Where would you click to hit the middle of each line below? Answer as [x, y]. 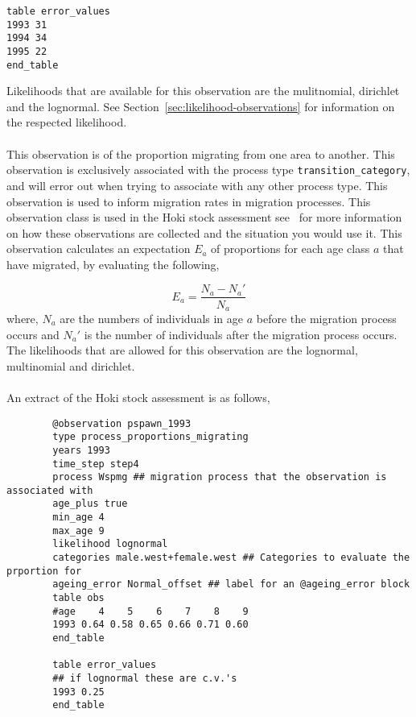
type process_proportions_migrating [150, 437]
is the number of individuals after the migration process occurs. [241, 334]
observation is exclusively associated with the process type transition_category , [208, 170]
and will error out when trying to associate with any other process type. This [197, 185]
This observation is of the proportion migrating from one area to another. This [201, 153]
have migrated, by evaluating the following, [113, 264]
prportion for [44, 571]
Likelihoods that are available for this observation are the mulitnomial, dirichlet [203, 91]
